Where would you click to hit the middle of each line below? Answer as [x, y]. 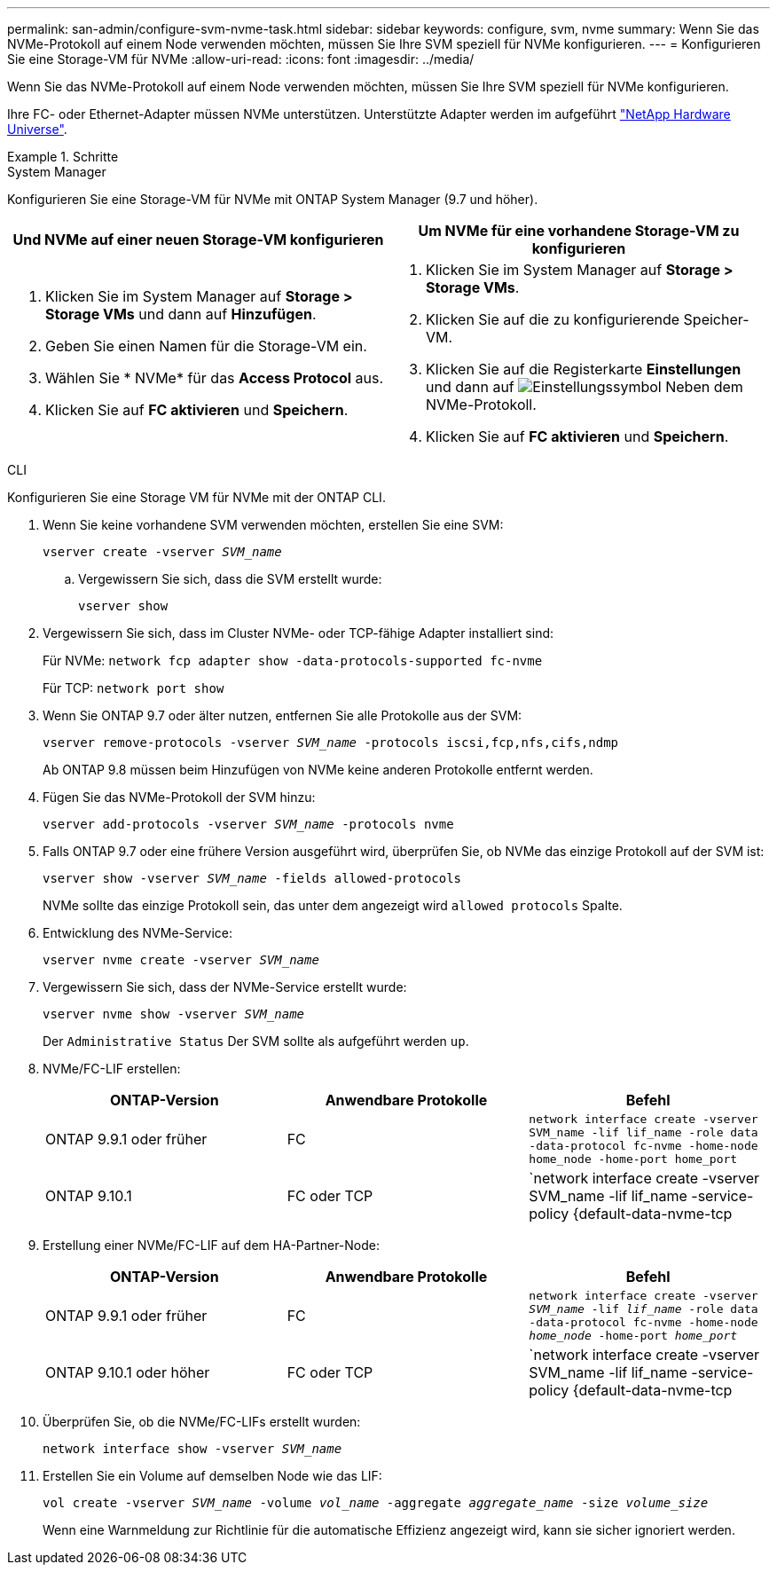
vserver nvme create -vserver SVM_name [181, 960]
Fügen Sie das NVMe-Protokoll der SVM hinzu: [179, 797]
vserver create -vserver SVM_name [162, 552]
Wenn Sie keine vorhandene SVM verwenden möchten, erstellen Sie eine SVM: [273, 525]
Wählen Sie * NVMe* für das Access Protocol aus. [215, 378]
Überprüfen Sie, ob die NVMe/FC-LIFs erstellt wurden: [202, 1422]
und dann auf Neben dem [585, 387]
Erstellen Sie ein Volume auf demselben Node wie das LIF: [212, 1476]
